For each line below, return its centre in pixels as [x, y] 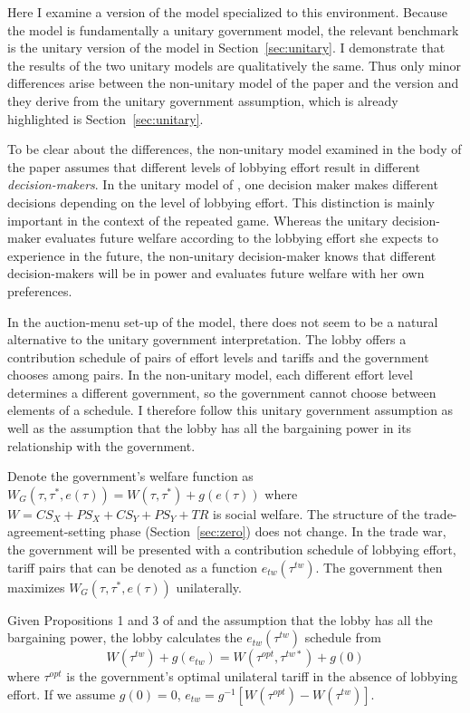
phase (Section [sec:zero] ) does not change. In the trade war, [278, 531]
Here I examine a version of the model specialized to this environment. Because [227, 12]
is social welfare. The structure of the [317, 513]
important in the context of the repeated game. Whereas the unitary [198, 220]
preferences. [40, 290]
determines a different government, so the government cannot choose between [222, 392]
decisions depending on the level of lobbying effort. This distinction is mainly [221, 202]
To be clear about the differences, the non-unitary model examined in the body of [235, 149]
